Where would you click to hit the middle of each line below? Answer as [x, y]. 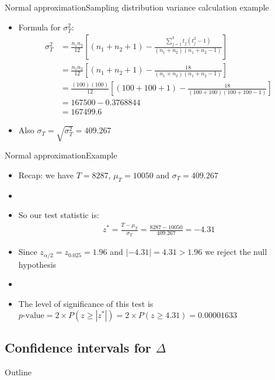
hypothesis [37, 264]
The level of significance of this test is [86, 304]
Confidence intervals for [78, 348]
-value [33, 315]
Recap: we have [46, 175]
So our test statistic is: [59, 215]
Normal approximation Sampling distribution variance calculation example [137, 7]
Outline [18, 372]
